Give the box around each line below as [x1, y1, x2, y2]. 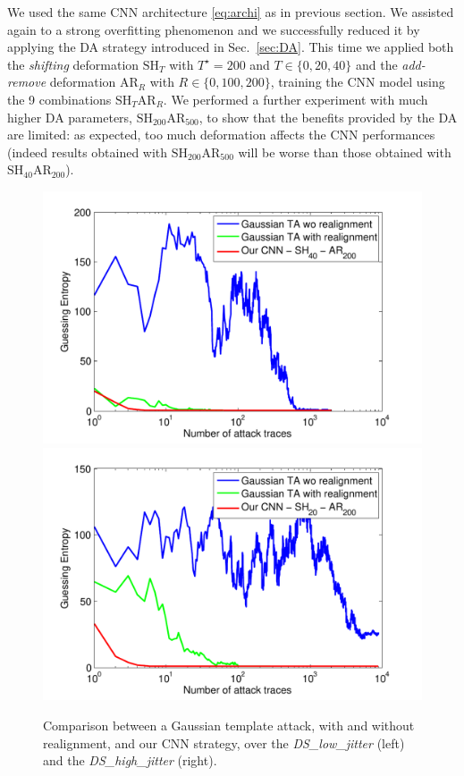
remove [7, 72, 46, 91]
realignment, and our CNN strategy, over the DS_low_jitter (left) [43, 733, 405, 752]
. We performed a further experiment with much [163, 89, 428, 108]
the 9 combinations [7, 89, 112, 108]
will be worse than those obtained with [238, 142, 451, 161]
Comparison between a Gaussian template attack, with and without [43, 715, 415, 734]
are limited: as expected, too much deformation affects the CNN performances [7, 125, 435, 144]
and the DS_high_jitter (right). [43, 751, 217, 770]
